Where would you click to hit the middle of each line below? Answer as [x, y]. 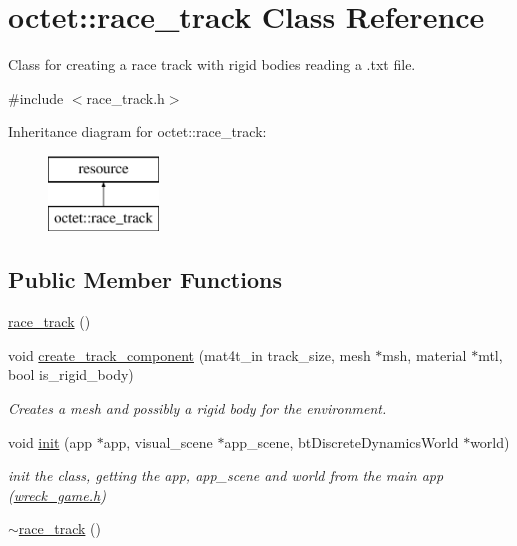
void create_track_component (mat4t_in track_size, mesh [189, 354]
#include [36, 97]
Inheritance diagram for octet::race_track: [137, 131]
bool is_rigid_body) [71, 374]
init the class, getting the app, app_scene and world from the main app [226, 475]
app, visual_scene [158, 441]
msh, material [424, 354]
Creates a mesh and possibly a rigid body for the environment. [197, 408]
